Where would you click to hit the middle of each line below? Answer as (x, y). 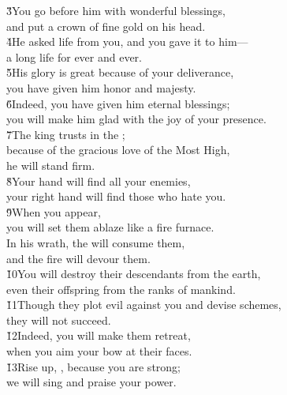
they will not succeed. (59, 320)
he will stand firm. (51, 165)
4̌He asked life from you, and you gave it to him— (127, 41)
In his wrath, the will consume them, (96, 242)
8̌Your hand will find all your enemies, (99, 181)
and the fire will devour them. (78, 258)
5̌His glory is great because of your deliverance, (120, 72)
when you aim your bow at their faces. (99, 351)
